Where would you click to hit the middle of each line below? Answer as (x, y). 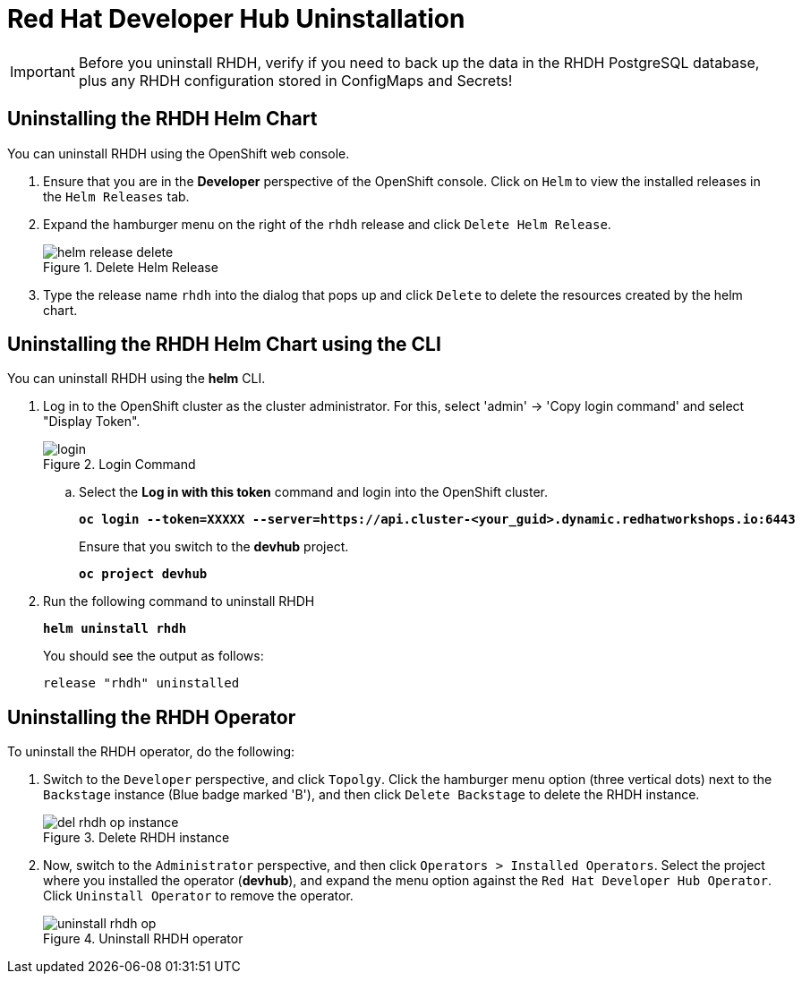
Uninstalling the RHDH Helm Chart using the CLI (224, 345)
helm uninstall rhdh (115, 629)
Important (43, 71)
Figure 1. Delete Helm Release (131, 267)
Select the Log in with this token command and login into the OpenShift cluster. (314, 492)
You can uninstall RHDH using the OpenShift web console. (179, 153)
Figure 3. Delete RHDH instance (137, 838)
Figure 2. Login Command (119, 465)
